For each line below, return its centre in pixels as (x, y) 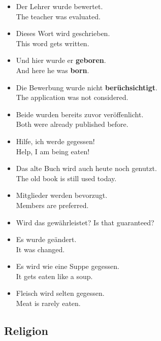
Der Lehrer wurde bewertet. (59, 6)
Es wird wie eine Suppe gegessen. (68, 266)
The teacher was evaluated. (58, 16)
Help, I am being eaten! (53, 151)
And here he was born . (53, 70)
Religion (26, 331)
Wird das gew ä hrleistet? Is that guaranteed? (85, 222)
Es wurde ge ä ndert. (46, 239)
